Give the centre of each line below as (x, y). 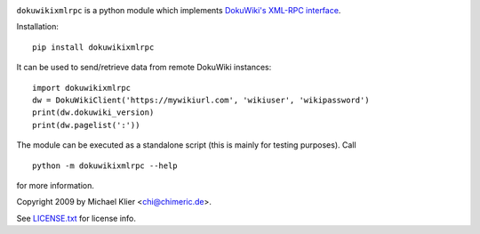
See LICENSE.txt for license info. (76, 218)
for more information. (56, 185)
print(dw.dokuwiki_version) (93, 113)
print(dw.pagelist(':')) (86, 125)
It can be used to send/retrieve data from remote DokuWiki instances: (144, 68)
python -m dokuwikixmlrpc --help (105, 165)
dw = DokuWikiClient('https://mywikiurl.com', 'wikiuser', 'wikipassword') (201, 100)
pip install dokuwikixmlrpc (93, 47)
